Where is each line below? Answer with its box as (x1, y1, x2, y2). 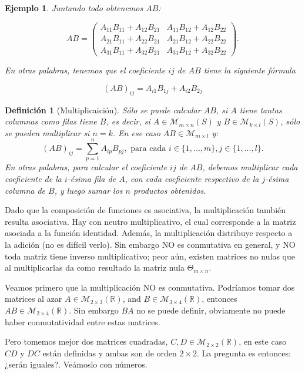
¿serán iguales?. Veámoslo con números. (5, 358, 148, 370)
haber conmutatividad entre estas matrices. (5, 315, 160, 328)
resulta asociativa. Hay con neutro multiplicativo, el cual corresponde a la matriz (5, 215, 296, 227)
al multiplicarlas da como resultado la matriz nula (5, 261, 185, 274)
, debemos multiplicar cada (202, 161, 298, 173)
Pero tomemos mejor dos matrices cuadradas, (5, 335, 168, 348)
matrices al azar (5, 292, 62, 305)
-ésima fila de (67, 173, 116, 185)
